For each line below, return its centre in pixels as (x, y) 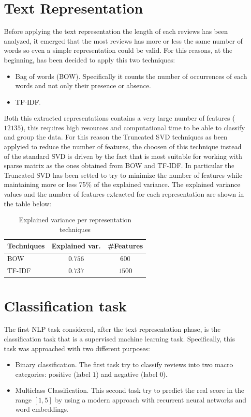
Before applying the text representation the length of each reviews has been (116, 31)
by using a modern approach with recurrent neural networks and (151, 399)
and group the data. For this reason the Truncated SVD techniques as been (116, 137)
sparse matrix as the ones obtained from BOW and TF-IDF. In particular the (119, 165)
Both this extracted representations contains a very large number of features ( (119, 118)
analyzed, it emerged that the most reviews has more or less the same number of (123, 40)
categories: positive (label (53, 374)
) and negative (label (127, 374)
